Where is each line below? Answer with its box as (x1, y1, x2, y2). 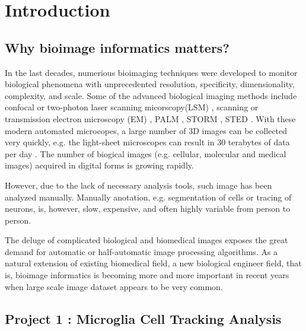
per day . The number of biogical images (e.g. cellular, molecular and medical (5, 147, 286, 160)
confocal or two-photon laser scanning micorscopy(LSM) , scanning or (5, 101, 259, 113)
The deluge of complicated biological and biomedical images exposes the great (5, 234, 288, 246)
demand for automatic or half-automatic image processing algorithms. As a (5, 245, 278, 257)
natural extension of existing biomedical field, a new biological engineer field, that (5, 257, 302, 269)
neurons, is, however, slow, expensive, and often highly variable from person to (5, 202, 291, 215)
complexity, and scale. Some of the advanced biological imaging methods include (5, 89, 297, 101)
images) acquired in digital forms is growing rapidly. (5, 159, 194, 171)
